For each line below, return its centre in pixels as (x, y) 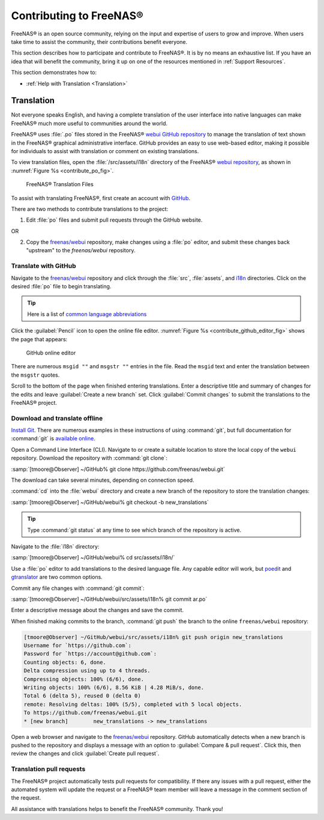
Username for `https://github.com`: (78, 645)
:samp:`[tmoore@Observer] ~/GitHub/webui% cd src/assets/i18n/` (93, 557)
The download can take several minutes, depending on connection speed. (103, 480)
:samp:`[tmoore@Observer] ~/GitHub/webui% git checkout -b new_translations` (110, 502)
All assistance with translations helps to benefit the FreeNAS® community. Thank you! (117, 809)
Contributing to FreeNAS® (77, 16)
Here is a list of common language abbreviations (87, 314)
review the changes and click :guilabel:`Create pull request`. (85, 753)
